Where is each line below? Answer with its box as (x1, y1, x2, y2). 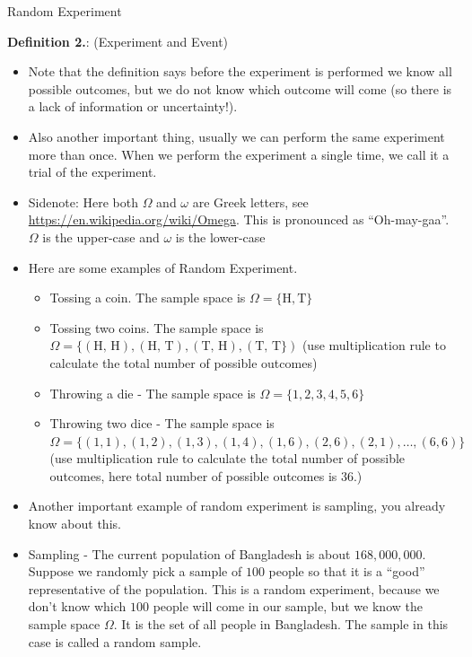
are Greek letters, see (192, 192, 309, 211)
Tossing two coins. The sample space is (49, 318, 264, 337)
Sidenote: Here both (28, 192, 138, 211)
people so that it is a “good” (268, 562, 425, 581)
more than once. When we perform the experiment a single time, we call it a (28, 145, 450, 163)
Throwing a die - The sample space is (49, 383, 256, 402)
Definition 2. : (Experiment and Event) (7, 31, 229, 50)
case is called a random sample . (28, 632, 202, 651)
